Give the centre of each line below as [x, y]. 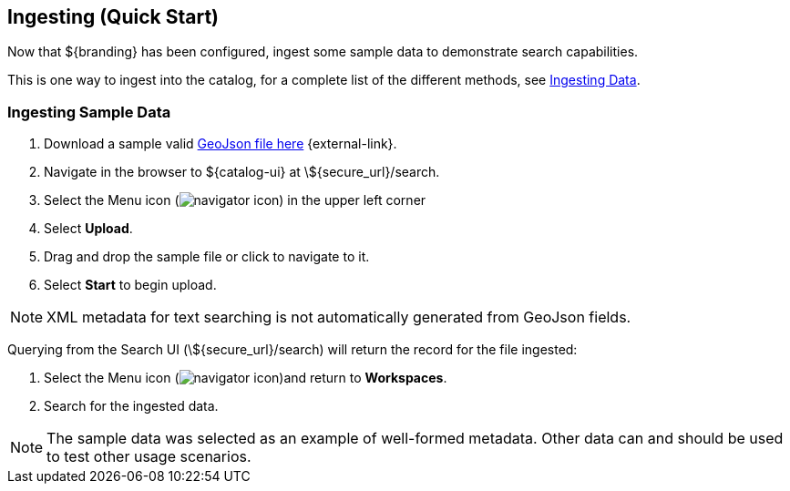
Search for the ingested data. [131, 406]
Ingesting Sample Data [89, 112]
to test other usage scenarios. [149, 457]
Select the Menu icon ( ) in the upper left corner [235, 200]
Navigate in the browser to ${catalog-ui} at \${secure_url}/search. [242, 172]
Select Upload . [88, 229]
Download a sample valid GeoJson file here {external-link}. [221, 144]
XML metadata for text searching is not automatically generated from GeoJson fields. [339, 317]
